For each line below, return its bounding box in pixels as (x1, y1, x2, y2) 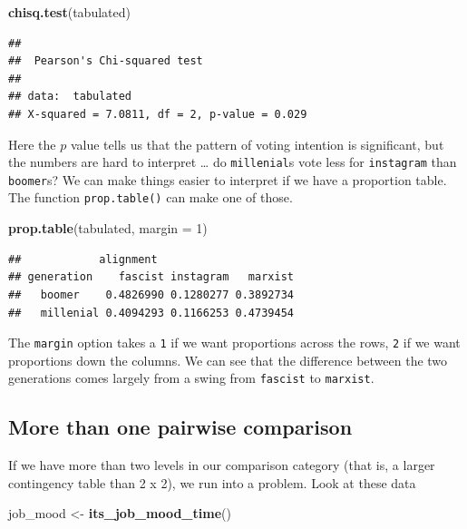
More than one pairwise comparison (8, 413, 353, 441)
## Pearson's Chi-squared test (8, 54, 203, 68)
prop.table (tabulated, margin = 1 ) (8, 219, 208, 238)
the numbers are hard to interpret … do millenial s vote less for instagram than (8, 152, 457, 171)
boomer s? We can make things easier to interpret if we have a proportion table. (8, 170, 447, 189)
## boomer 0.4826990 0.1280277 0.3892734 (8, 288, 294, 301)
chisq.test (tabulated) (8, 3, 131, 21)
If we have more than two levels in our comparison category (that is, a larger (8, 456, 435, 475)
